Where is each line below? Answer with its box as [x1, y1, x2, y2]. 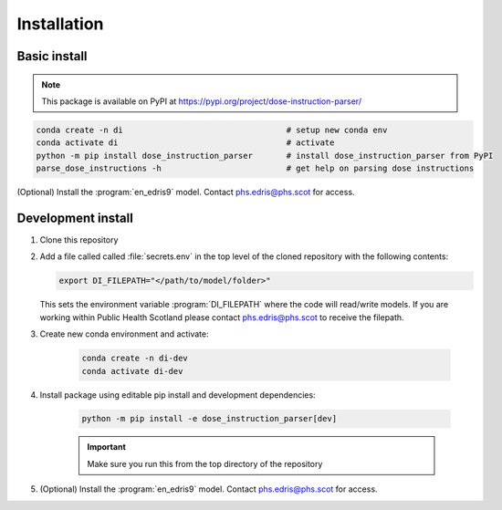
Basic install [16, 48, 88, 64]
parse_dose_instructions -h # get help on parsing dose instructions [36, 163, 475, 173]
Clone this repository [39, 234, 119, 245]
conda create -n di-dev [81, 353, 189, 364]
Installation [16, 14, 104, 34]
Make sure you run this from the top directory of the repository [87, 458, 323, 469]
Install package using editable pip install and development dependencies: [39, 389, 316, 401]
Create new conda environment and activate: [39, 328, 209, 339]
